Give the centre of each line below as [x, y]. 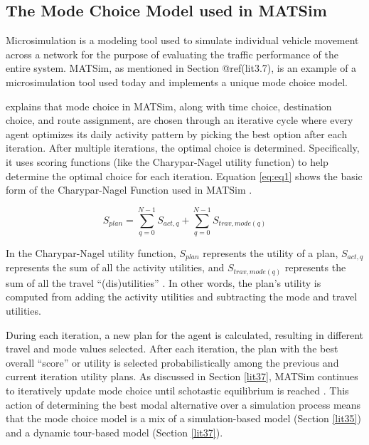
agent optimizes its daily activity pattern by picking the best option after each [177, 133]
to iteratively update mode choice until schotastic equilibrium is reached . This [177, 390]
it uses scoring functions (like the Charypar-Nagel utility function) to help [167, 161]
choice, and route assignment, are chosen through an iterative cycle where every [180, 120]
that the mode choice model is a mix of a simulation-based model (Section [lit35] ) [183, 418]
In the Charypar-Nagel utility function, [91, 252]
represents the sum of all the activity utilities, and [115, 267]
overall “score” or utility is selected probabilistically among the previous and [172, 362]
